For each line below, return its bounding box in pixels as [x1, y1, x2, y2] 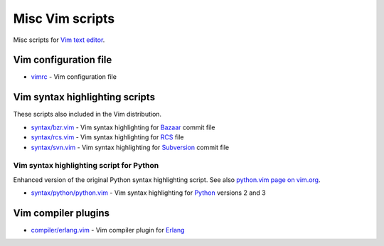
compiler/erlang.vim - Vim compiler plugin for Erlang [31, 225, 185, 234]
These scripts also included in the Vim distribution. [13, 110, 162, 119]
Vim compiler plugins [13, 207, 110, 219]
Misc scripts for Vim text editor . [13, 36, 105, 44]
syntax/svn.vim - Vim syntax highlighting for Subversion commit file [31, 143, 230, 151]
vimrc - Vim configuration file [31, 73, 117, 81]
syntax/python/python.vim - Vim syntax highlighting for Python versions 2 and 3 [31, 188, 266, 197]
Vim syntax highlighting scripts [13, 91, 156, 103]
